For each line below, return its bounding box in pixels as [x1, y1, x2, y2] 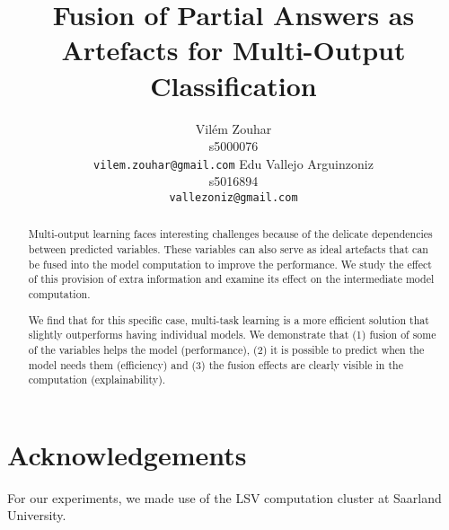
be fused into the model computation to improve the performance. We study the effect [28, 256, 432, 271]
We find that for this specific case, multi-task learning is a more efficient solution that [28, 312, 429, 327]
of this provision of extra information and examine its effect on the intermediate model [28, 271, 435, 287]
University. [7, 506, 66, 525]
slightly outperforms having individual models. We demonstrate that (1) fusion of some [28, 327, 436, 342]
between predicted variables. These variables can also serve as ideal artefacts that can [28, 242, 428, 257]
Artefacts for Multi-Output [61, 31, 406, 68]
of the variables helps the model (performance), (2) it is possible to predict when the [28, 341, 425, 357]
